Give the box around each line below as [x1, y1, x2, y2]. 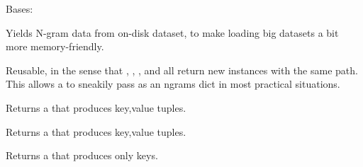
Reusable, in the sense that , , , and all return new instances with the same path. [6, 62, 358, 77]
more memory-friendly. [6, 39, 104, 54]
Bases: [6, 1, 33, 16]
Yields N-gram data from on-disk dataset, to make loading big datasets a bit [6, 25, 339, 40]
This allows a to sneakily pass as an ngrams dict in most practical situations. [6, 76, 340, 91]
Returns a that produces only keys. [6, 148, 158, 163]
